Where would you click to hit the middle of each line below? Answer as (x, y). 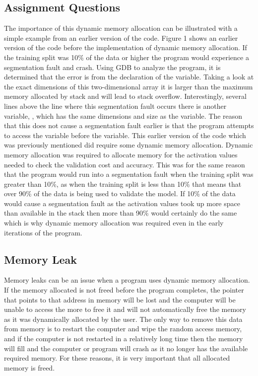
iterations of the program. (43, 232)
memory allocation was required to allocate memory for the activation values (121, 154)
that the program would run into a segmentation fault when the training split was (129, 174)
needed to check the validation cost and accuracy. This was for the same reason (125, 164)
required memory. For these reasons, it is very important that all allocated (117, 358)
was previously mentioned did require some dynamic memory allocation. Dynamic (129, 145)
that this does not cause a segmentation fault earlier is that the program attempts (129, 125)
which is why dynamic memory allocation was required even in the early (114, 223)
